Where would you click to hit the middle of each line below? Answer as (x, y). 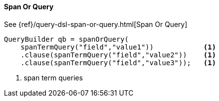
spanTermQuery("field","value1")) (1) (118, 47)
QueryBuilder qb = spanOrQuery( (66, 39)
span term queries (53, 77)
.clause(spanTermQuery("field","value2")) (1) (118, 55)
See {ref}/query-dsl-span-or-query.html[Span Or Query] (96, 24)
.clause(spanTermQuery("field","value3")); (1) (118, 63)
